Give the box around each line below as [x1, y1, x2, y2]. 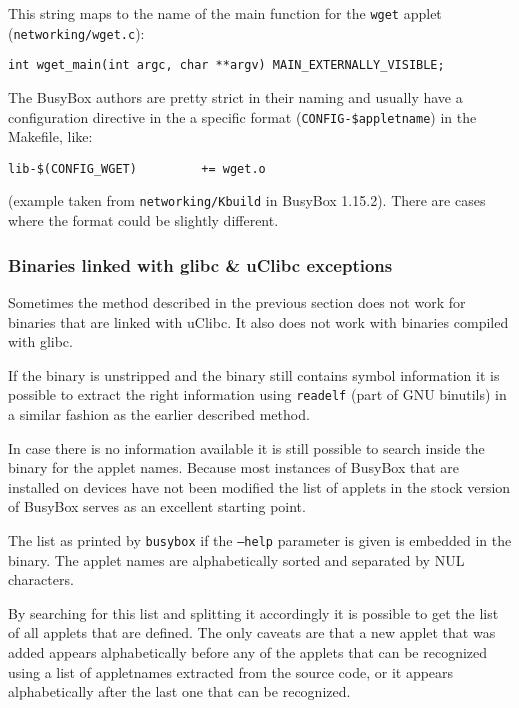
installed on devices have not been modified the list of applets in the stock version [8, 476, 511, 497]
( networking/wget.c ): [8, 22, 145, 43]
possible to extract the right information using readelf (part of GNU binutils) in [8, 384, 507, 405]
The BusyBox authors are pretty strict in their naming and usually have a [8, 86, 463, 107]
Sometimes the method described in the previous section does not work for [8, 291, 466, 312]
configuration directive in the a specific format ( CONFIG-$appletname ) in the [8, 106, 477, 127]
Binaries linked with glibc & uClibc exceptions [8, 252, 393, 277]
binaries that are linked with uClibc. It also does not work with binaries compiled [8, 311, 509, 332]
